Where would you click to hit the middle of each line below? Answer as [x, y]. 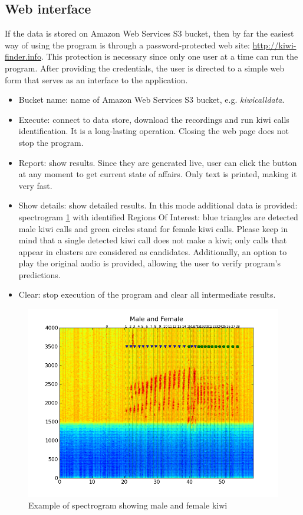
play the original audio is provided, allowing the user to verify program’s [150, 263]
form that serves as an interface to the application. [96, 79]
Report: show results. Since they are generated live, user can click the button [158, 162]
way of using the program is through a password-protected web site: [127, 45]
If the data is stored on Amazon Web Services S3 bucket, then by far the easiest [149, 33]
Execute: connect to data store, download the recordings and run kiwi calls [154, 119]
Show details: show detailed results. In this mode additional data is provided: [158, 205]
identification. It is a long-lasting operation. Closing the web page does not [154, 131]
